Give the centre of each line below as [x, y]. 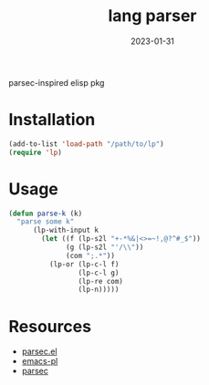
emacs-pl [40, 361]
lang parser [152, 16]
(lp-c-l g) [99, 273]
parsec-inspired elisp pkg [57, 82]
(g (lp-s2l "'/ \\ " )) [105, 247]
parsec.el [39, 351]
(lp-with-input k [66, 230]
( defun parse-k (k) [46, 213]
